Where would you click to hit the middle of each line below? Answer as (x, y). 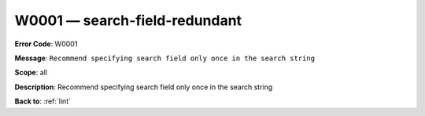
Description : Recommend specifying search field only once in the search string (144, 87)
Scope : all (31, 72)
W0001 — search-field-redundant (128, 20)
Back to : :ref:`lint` (42, 101)
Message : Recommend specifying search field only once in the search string (164, 58)
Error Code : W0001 (46, 44)
